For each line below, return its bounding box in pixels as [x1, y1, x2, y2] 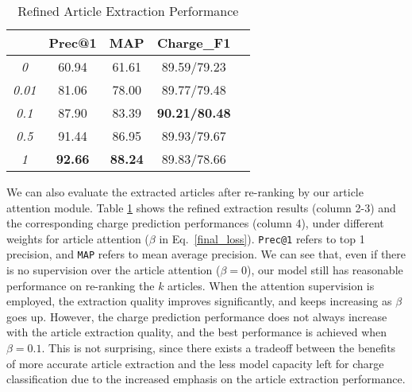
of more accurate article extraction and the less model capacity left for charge [6, 355, 384, 371]
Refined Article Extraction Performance [17, 2, 239, 20]
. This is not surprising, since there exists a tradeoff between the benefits [41, 340, 396, 356]
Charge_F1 [157, 33, 231, 52]
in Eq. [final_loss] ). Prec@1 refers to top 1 [159, 230, 365, 246]
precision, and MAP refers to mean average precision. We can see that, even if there [6, 246, 406, 262]
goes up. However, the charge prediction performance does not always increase [6, 308, 387, 324]
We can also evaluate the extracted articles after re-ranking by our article [6, 184, 364, 200]
